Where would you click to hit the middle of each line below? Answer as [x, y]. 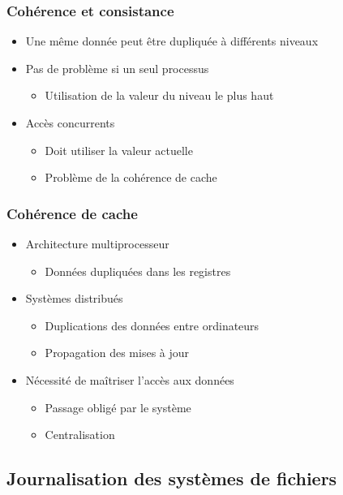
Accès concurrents [70, 123]
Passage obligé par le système [118, 407]
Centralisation [80, 435]
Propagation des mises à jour [117, 353]
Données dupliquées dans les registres [138, 271]
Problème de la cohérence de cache [131, 177]
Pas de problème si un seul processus [117, 68]
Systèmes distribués [74, 298]
